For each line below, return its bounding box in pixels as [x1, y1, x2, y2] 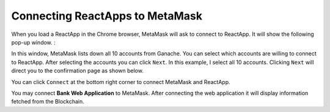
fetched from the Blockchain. [11, 98, 85, 105]
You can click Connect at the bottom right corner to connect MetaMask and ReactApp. [11, 78, 230, 85]
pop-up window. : [11, 38, 56, 46]
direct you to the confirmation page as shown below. [11, 67, 144, 74]
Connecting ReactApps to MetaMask [11, 9, 203, 23]
